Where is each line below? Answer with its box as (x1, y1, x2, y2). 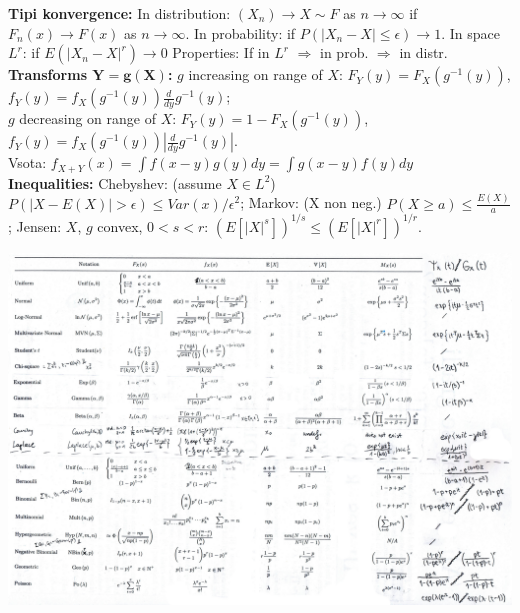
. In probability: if (185, 22, 296, 43)
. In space (441, 22, 500, 43)
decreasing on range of (19, 108, 157, 129)
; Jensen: (8, 215, 62, 236)
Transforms (8, 64, 87, 85)
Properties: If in (172, 42, 270, 63)
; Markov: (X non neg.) (240, 192, 382, 213)
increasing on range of (188, 64, 323, 85)
